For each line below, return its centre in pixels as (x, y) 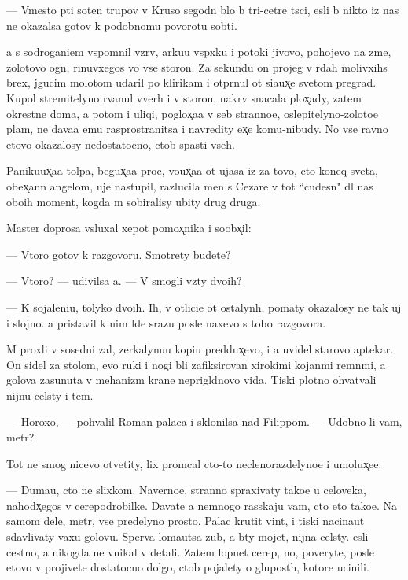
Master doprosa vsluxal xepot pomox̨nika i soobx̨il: (129, 228)
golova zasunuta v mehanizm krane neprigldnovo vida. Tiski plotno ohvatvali (191, 380)
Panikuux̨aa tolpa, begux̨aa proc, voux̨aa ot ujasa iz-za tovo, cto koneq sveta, (192, 170)
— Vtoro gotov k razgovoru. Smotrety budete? (119, 254)
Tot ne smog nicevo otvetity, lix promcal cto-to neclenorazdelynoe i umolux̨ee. (194, 463)
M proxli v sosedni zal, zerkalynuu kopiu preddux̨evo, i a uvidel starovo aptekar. (200, 349)
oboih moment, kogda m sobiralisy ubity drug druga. (134, 201)
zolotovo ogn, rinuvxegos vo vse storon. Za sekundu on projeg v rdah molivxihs (197, 66)
